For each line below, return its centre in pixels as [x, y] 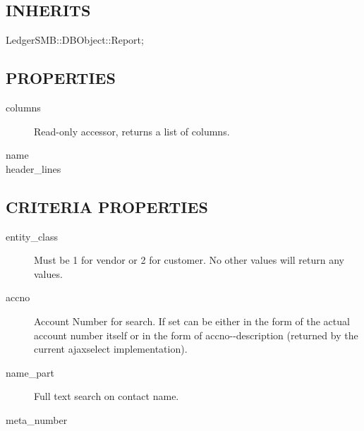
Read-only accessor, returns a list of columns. [132, 131]
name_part [30, 372]
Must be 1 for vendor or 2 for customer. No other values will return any [189, 260]
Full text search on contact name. [107, 396]
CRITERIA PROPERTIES [107, 206]
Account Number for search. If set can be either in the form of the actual [192, 321]
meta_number [37, 419]
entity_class [32, 236]
